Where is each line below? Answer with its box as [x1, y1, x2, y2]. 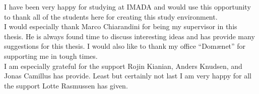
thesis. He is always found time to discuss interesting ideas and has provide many [4, 31, 255, 41]
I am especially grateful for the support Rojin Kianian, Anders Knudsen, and [4, 60, 242, 71]
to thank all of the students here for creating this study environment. [4, 11, 218, 22]
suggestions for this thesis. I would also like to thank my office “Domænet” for [4, 41, 246, 51]
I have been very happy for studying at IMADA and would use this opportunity [4, 2, 251, 12]
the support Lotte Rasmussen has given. [4, 80, 128, 90]
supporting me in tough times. [4, 50, 98, 61]
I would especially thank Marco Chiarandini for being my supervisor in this [4, 21, 237, 32]
